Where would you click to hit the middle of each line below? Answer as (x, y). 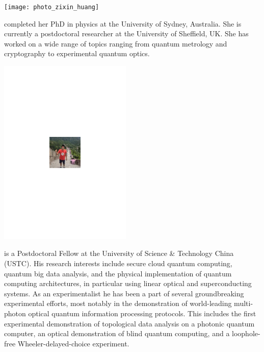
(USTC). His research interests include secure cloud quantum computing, (118, 263)
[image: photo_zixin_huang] (52, 7)
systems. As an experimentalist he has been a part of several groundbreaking (124, 293)
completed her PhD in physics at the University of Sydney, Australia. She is (123, 23)
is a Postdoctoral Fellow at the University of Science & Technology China (119, 253)
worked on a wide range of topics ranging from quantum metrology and (116, 43)
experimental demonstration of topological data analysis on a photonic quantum (129, 323)
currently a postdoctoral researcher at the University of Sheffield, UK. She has (126, 33)
